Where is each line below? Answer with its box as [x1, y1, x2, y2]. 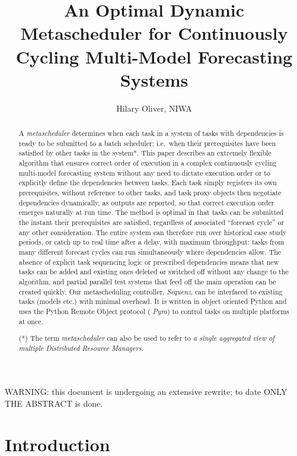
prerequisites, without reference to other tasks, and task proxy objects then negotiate [18, 188, 282, 198]
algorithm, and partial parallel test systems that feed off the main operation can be [18, 276, 276, 286]
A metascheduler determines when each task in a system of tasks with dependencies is [18, 128, 284, 138]
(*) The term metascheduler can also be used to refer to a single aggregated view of [18, 333, 275, 343]
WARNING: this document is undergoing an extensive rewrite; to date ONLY [5, 385, 288, 398]
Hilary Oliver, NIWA [116, 102, 192, 114]
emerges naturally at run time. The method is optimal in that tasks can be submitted [18, 207, 284, 217]
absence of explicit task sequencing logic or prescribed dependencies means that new [18, 256, 279, 267]
